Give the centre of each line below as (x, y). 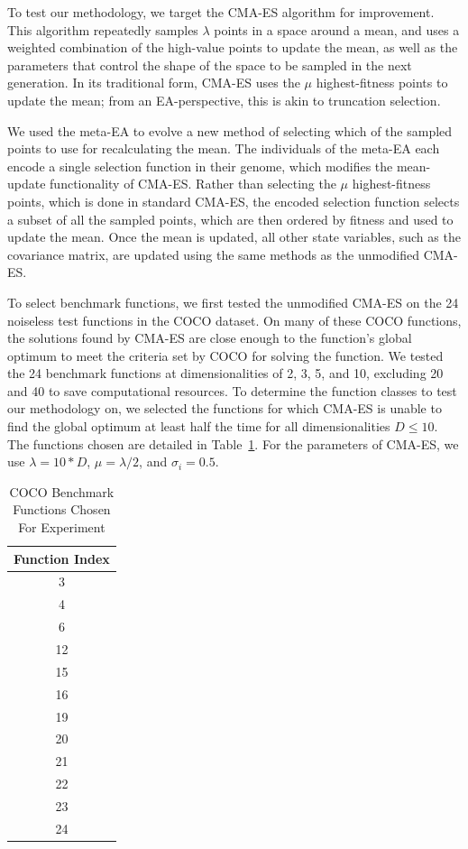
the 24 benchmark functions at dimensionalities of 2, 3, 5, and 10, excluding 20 (225, 373)
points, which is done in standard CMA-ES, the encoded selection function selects (234, 201)
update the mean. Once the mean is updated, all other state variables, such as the (234, 237)
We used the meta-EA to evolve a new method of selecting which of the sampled (230, 130)
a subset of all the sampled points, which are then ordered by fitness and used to (230, 219)
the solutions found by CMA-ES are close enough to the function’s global (210, 338)
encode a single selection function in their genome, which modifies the (200, 166)
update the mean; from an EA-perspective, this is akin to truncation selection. (224, 100)
